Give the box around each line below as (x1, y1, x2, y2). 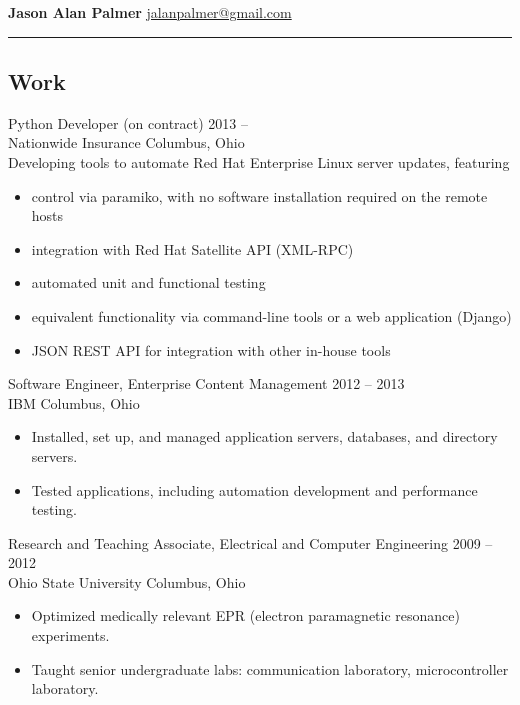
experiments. (31, 625, 110, 646)
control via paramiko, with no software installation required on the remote (31, 185, 488, 206)
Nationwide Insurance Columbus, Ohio (8, 132, 245, 153)
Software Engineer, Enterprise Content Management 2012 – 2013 (8, 373, 405, 394)
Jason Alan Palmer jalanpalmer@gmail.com (8, 2, 292, 22)
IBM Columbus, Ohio (8, 392, 140, 413)
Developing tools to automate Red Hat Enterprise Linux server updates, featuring (8, 151, 510, 172)
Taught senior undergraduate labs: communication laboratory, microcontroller (31, 658, 509, 679)
